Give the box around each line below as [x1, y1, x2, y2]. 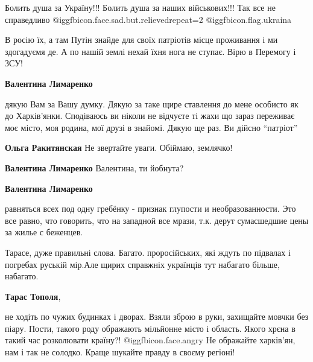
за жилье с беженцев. [5, 226, 83, 238]
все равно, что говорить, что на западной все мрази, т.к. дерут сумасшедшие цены [5, 214, 309, 226]
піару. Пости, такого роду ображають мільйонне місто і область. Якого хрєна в [5, 322, 296, 334]
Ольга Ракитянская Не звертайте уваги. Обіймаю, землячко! [5, 141, 233, 154]
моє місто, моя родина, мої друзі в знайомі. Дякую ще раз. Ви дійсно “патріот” [5, 121, 298, 133]
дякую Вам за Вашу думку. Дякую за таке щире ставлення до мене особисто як [5, 97, 299, 110]
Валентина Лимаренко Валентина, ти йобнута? [5, 161, 184, 174]
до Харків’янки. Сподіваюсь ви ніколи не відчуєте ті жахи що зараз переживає [5, 109, 295, 122]
